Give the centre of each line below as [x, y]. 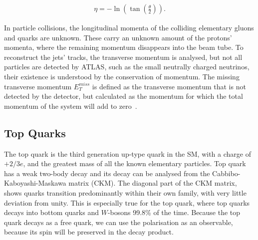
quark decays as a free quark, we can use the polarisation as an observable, [119, 222]
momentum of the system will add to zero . [71, 106]
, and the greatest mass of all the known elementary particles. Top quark [134, 163]
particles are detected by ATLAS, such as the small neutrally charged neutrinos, [127, 67]
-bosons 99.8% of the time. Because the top [174, 212]
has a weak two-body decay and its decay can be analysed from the [107, 173]
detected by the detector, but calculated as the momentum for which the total [124, 96]
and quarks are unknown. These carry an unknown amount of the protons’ [118, 37]
